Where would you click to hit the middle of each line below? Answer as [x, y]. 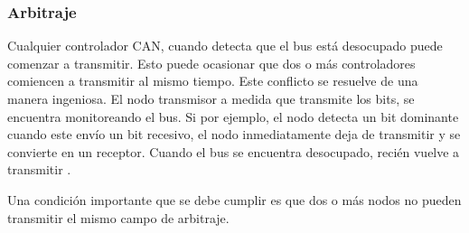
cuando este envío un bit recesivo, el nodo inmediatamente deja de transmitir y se [234, 134]
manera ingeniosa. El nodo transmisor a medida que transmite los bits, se [211, 98]
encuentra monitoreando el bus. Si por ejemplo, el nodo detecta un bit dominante [233, 116]
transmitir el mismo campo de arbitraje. [118, 217]
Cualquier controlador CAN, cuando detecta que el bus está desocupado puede [225, 46]
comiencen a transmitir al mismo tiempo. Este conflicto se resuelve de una [213, 81]
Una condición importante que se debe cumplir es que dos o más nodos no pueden [234, 199]
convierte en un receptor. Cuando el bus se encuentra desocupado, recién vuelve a [234, 151]
